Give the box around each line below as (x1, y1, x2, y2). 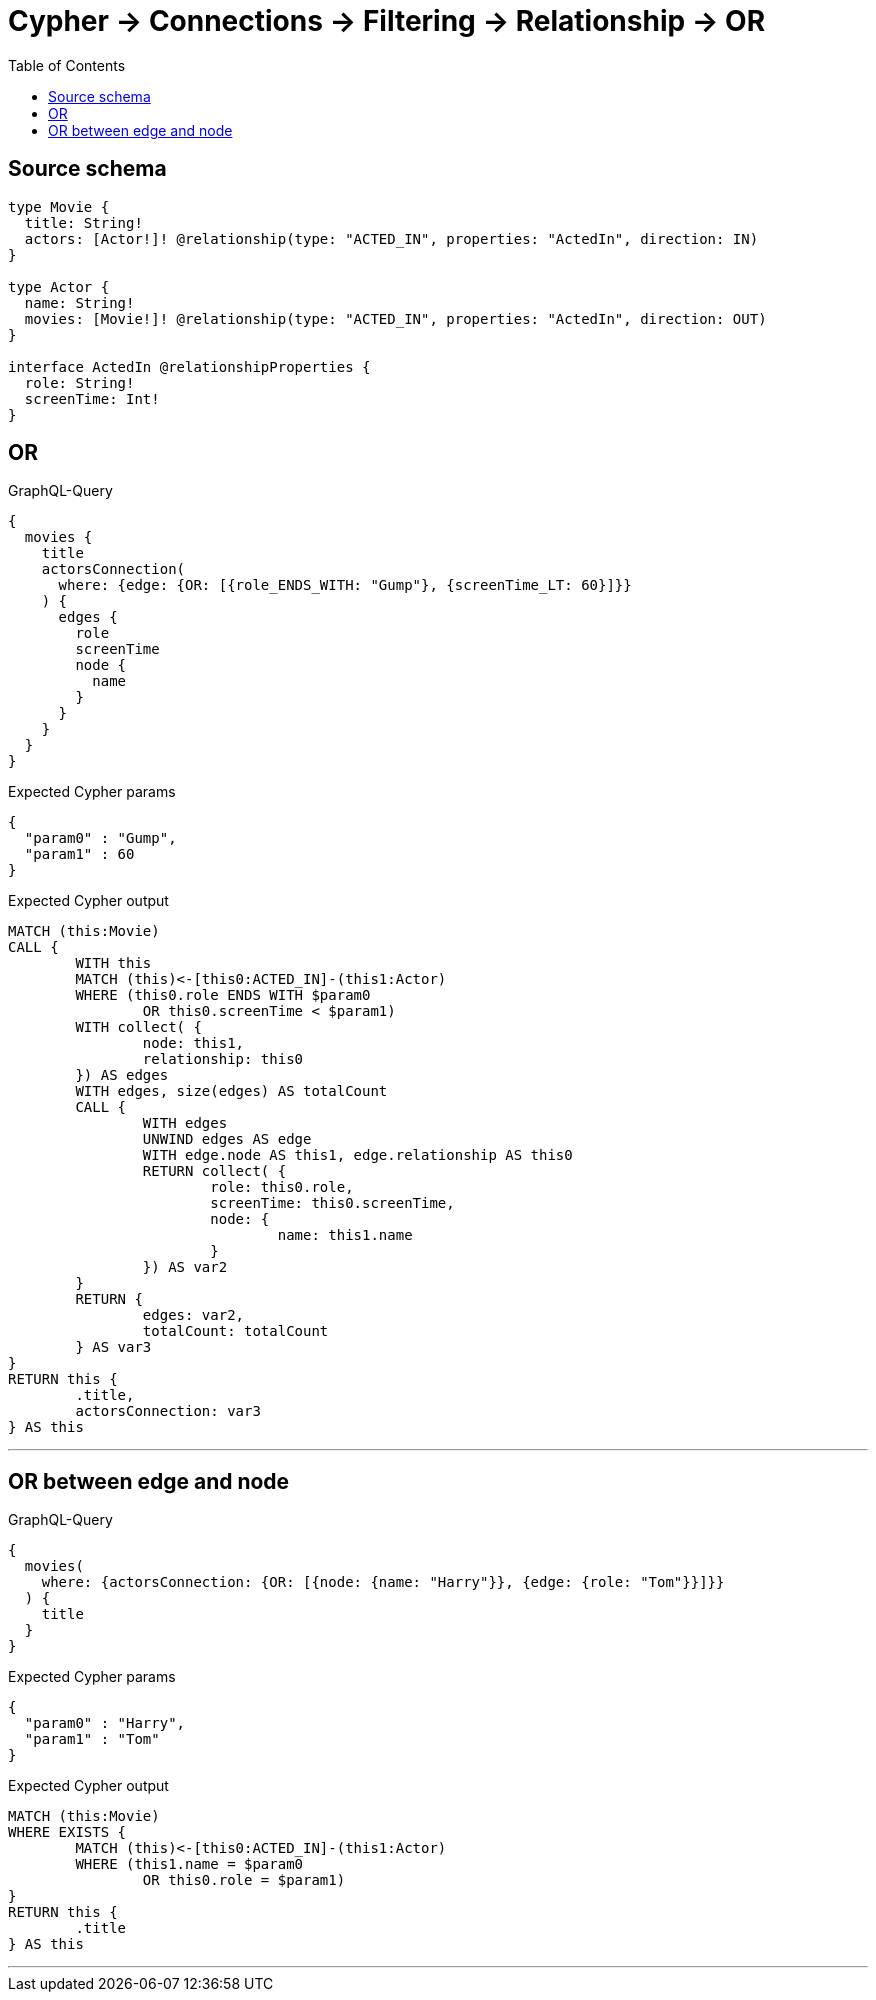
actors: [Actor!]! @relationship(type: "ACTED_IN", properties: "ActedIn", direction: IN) (24, 230, 759, 247)
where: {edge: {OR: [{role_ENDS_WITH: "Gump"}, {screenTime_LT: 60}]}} (58, 577, 632, 594)
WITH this (75, 955, 152, 972)
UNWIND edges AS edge (142, 1131, 312, 1148)
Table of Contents (8, 56, 126, 74)
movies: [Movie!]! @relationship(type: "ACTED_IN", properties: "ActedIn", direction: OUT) (24, 310, 767, 327)
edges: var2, (142, 1307, 245, 1324)
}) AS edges (75, 1067, 169, 1084)
